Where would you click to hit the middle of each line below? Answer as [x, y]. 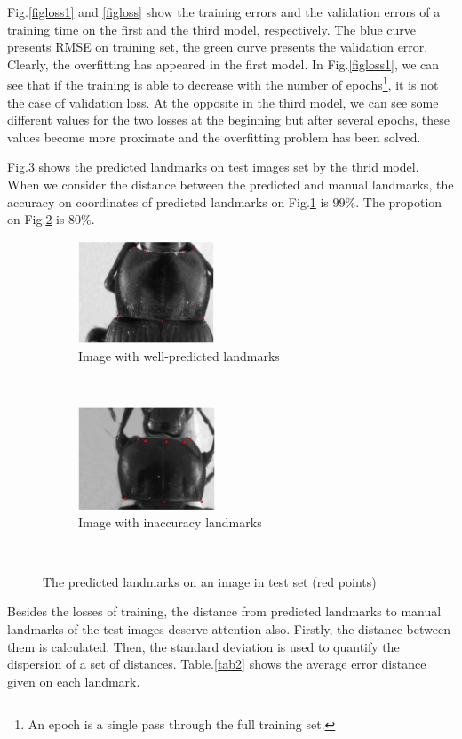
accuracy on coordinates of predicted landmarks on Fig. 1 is [168, 201]
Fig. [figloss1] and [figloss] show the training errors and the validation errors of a [224, 12]
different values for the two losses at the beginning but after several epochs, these [229, 120]
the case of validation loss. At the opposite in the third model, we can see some [223, 102]
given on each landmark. [74, 681]
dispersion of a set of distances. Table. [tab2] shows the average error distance [217, 664]
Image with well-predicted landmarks [179, 355]
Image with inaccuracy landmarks [170, 522]
